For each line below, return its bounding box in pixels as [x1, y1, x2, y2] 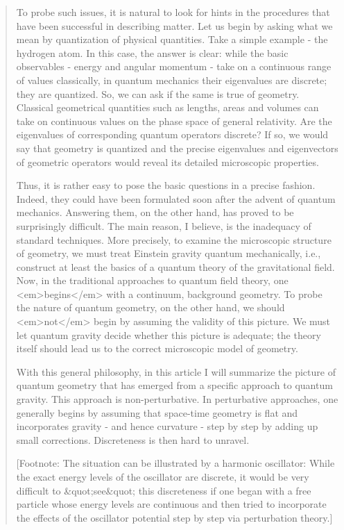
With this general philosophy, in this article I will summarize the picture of [16, 364, 336, 379]
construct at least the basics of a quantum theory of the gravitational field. [16, 259, 335, 274]
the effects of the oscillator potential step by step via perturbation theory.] [16, 510, 333, 524]
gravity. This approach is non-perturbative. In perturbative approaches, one [16, 392, 338, 406]
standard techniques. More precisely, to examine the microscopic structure [16, 232, 332, 247]
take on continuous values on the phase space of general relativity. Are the [16, 113, 332, 128]
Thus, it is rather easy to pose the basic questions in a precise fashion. [16, 178, 316, 192]
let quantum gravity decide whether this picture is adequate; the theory [16, 327, 321, 342]
